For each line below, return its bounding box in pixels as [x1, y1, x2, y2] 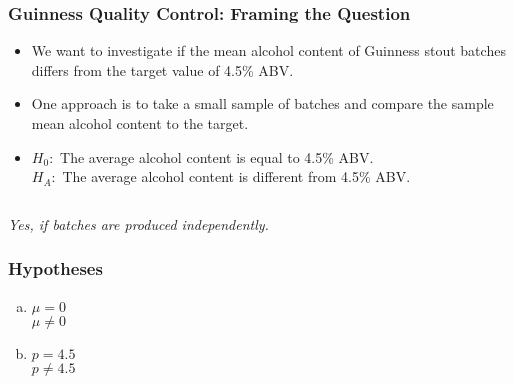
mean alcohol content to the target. [31, 113, 249, 133]
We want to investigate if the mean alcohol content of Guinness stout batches [31, 40, 506, 61]
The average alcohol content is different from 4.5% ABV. [62, 166, 411, 187]
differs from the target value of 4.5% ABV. [31, 59, 294, 80]
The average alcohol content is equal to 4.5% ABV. [60, 146, 374, 167]
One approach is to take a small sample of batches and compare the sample [31, 93, 494, 114]
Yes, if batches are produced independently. [8, 213, 269, 234]
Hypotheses [8, 256, 103, 281]
